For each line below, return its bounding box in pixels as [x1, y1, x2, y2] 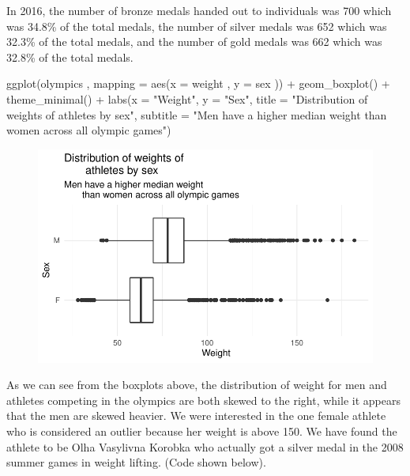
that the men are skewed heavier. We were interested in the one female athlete [6, 407, 386, 424]
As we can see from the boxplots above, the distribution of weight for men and [6, 376, 387, 393]
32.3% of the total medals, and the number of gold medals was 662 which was [6, 33, 382, 50]
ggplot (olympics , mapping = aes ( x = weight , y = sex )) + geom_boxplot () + [6, 75, 390, 92]
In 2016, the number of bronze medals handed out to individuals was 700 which [6, 2, 392, 18]
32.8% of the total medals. [6, 48, 134, 65]
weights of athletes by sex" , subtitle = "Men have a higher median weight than [6, 106, 387, 123]
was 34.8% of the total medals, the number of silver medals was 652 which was [6, 17, 387, 34]
